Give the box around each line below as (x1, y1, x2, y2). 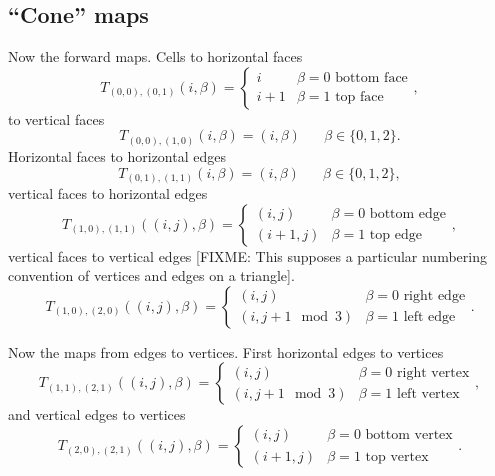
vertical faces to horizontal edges (8, 183, 208, 204)
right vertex (397, 365, 470, 380)
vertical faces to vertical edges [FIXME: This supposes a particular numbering (8, 245, 487, 266)
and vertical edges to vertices (8, 404, 186, 425)
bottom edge (369, 207, 447, 222)
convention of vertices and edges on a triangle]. (8, 265, 295, 286)
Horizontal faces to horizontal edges (8, 145, 226, 166)
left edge (403, 310, 456, 325)
